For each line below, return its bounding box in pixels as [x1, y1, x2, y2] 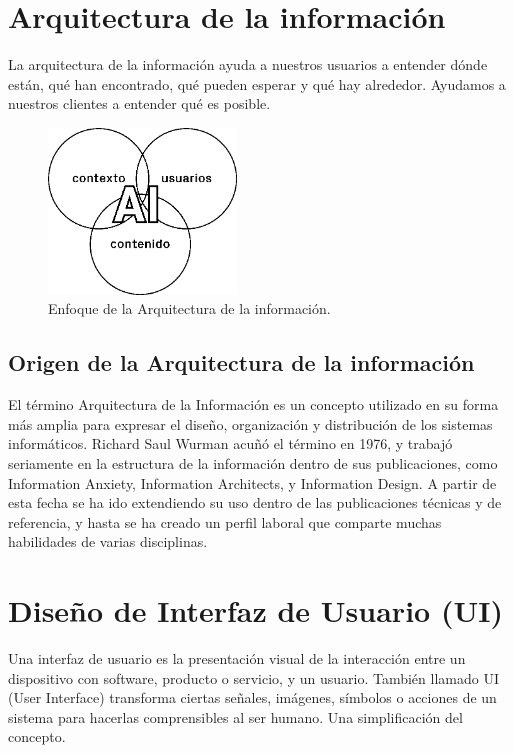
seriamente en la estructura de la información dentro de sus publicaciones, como [8, 452, 498, 473]
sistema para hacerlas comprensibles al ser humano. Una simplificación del [8, 706, 463, 727]
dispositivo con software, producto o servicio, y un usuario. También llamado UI [8, 667, 499, 688]
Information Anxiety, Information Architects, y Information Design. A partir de [8, 472, 497, 493]
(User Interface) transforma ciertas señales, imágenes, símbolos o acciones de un [8, 687, 497, 708]
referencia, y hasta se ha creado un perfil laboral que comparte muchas [8, 511, 442, 532]
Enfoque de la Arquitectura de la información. [48, 298, 331, 319]
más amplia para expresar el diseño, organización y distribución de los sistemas [8, 413, 493, 434]
